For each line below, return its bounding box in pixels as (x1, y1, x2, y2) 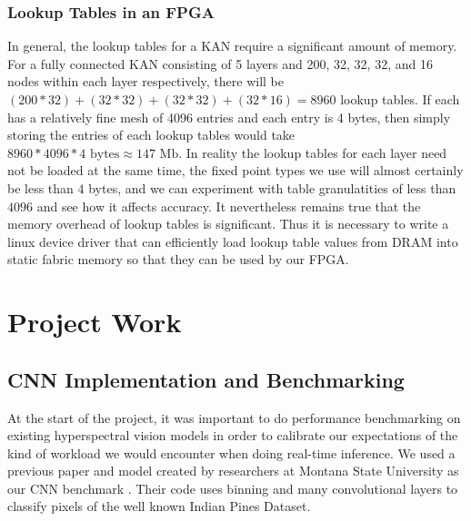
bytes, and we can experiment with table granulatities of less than (88, 178, 456, 197)
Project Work (7, 303, 182, 340)
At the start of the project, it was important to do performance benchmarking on (7, 408, 461, 427)
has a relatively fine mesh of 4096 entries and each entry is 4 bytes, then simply (7, 107, 451, 126)
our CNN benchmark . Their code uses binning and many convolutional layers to (7, 478, 458, 497)
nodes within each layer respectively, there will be (7, 72, 284, 91)
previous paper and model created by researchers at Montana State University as (7, 461, 459, 480)
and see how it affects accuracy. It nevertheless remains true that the (36, 196, 421, 215)
